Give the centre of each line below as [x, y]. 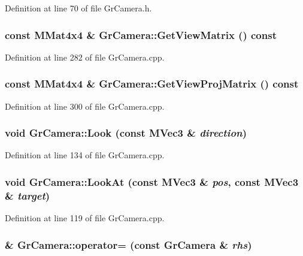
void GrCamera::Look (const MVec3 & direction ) [126, 133]
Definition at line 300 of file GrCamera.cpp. [85, 106]
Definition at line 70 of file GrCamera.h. [78, 8]
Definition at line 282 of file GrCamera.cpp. [85, 57]
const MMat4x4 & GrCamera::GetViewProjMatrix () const [152, 84]
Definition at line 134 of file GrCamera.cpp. [85, 155]
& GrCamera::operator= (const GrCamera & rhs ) [128, 244]
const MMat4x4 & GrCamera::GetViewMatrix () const [141, 34]
